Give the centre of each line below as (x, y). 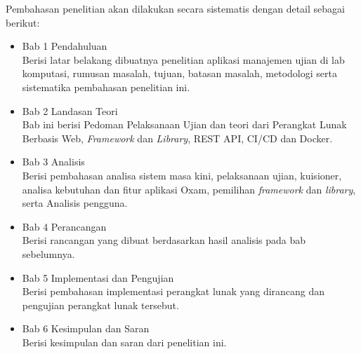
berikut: (23, 22)
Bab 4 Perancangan (64, 226)
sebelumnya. (48, 253)
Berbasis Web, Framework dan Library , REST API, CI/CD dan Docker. (177, 138)
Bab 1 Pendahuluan (65, 46)
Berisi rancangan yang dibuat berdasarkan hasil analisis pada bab (164, 240)
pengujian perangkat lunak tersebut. (100, 305)
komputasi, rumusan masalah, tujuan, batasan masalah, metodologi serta (179, 73)
